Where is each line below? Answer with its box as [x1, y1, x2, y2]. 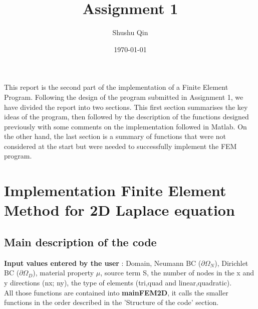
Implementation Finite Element [4, 180, 226, 201]
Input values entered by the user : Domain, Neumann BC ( [4, 257, 201, 268]
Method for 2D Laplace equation [4, 200, 235, 220]
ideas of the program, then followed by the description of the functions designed [4, 111, 249, 122]
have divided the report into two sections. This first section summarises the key [4, 101, 248, 112]
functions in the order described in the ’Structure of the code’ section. [4, 297, 219, 307]
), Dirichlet [214, 257, 248, 268]
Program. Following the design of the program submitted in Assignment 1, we [4, 91, 243, 102]
